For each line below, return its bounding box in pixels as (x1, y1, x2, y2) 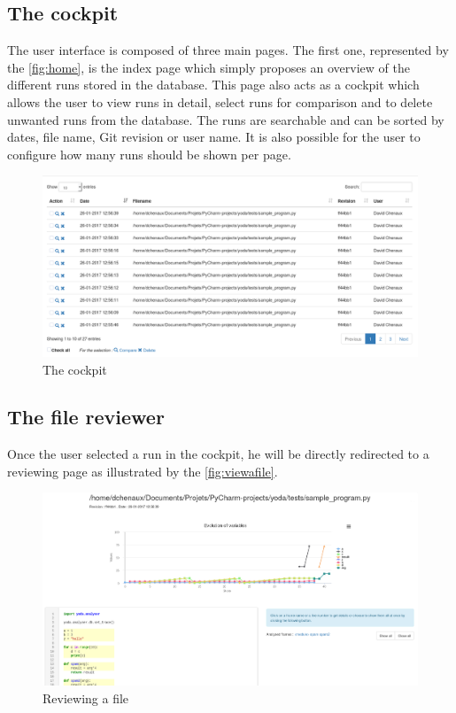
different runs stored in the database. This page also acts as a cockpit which (7, 75, 420, 94)
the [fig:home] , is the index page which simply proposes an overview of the (7, 58, 410, 76)
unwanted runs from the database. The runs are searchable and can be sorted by (7, 110, 444, 128)
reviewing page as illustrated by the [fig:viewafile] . (7, 461, 278, 480)
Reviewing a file (43, 689, 129, 708)
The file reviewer (7, 403, 165, 430)
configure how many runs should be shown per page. (7, 144, 291, 163)
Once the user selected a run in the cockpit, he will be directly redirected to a (7, 445, 429, 463)
